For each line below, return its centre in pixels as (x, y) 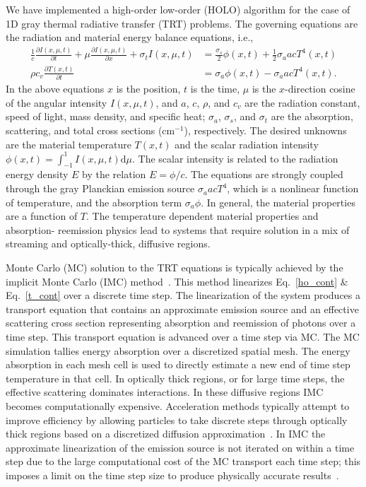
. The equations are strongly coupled (264, 174)
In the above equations (55, 89)
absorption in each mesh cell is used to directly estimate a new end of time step (178, 364)
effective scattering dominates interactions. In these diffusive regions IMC (165, 392)
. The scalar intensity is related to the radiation (235, 158)
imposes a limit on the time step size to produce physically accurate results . (172, 475)
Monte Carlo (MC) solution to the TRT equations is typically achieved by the (175, 268)
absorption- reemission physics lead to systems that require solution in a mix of (178, 229)
